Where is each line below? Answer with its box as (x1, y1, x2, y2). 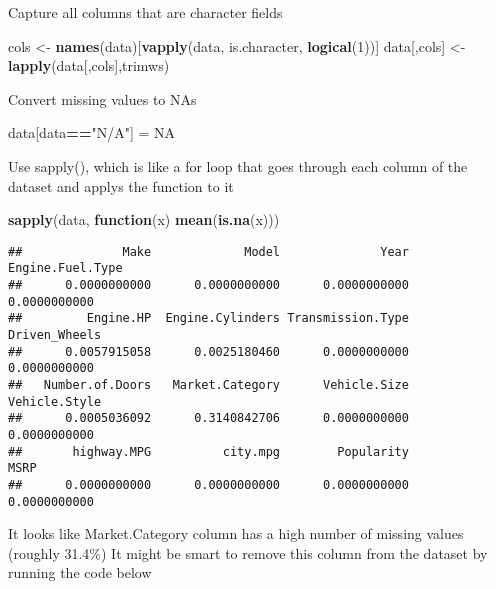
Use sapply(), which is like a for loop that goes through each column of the (8, 155, 468, 176)
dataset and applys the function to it (8, 175, 234, 196)
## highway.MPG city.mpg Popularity (8, 444, 409, 459)
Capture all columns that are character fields (8, 2, 283, 22)
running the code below (8, 562, 152, 583)
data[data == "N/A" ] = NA (8, 122, 176, 143)
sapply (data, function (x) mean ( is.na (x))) (8, 209, 280, 230)
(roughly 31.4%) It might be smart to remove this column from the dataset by (8, 542, 488, 563)
